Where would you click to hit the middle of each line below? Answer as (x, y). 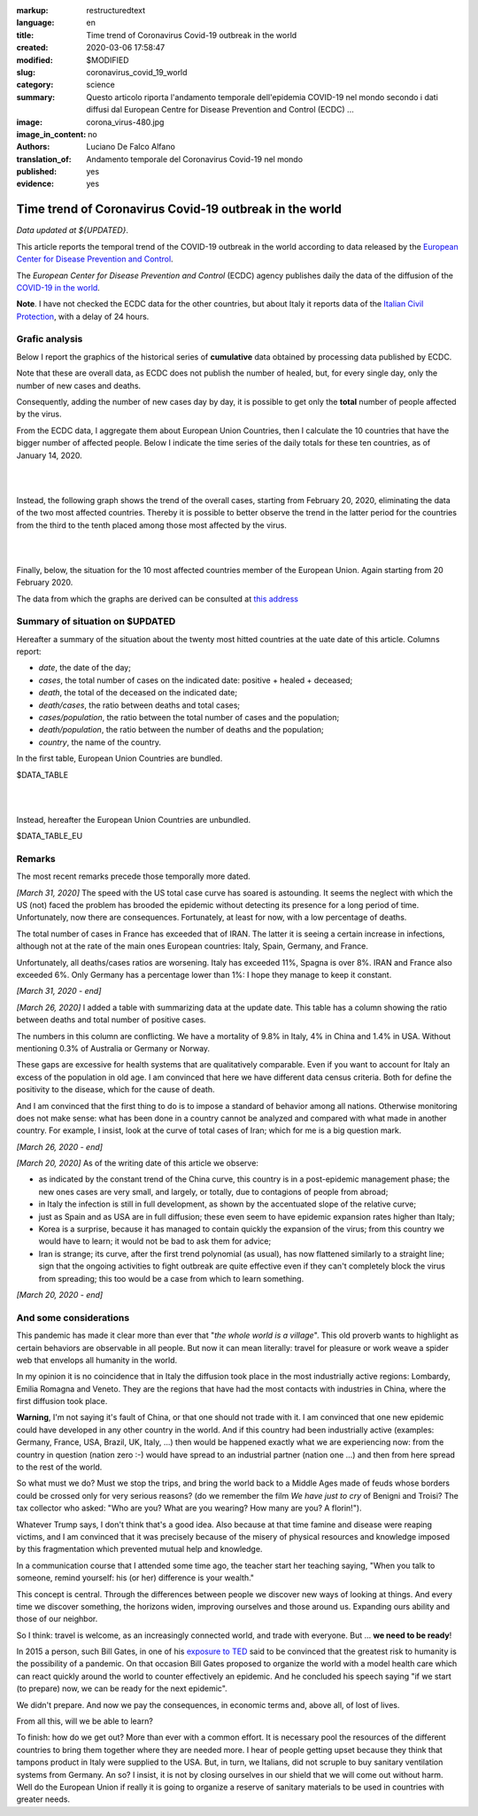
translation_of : (44, 159)
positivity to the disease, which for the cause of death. (116, 1090)
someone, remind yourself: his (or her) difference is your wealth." (135, 1578)
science (100, 85)
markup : (32, 10)
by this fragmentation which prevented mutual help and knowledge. (139, 1549)
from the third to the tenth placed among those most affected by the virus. (151, 525)
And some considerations (73, 1317)
